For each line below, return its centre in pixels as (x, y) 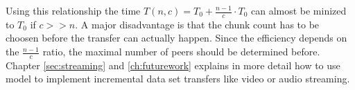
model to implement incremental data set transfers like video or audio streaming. (178, 79)
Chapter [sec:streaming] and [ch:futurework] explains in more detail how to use (173, 65)
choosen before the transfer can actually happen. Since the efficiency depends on (176, 38)
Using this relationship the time (73, 10)
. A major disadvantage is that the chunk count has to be (197, 24)
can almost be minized (298, 10)
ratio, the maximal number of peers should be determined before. (181, 52)
